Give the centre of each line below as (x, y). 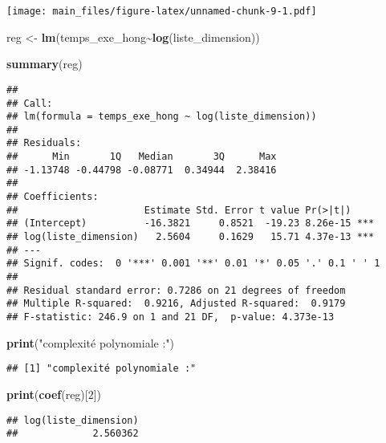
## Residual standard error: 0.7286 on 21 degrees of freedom (176, 290)
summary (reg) (45, 64)
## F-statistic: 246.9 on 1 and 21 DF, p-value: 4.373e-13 (171, 317)
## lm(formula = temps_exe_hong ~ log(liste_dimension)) (162, 117)
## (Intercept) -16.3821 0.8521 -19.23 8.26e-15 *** (191, 224)
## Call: (30, 103)
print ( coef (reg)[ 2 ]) (54, 394)
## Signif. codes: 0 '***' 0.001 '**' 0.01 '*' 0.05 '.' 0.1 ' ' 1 (193, 264)
